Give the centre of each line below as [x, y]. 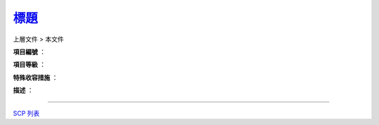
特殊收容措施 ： [35, 78]
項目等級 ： [29, 65]
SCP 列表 [26, 113]
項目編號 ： [29, 52]
